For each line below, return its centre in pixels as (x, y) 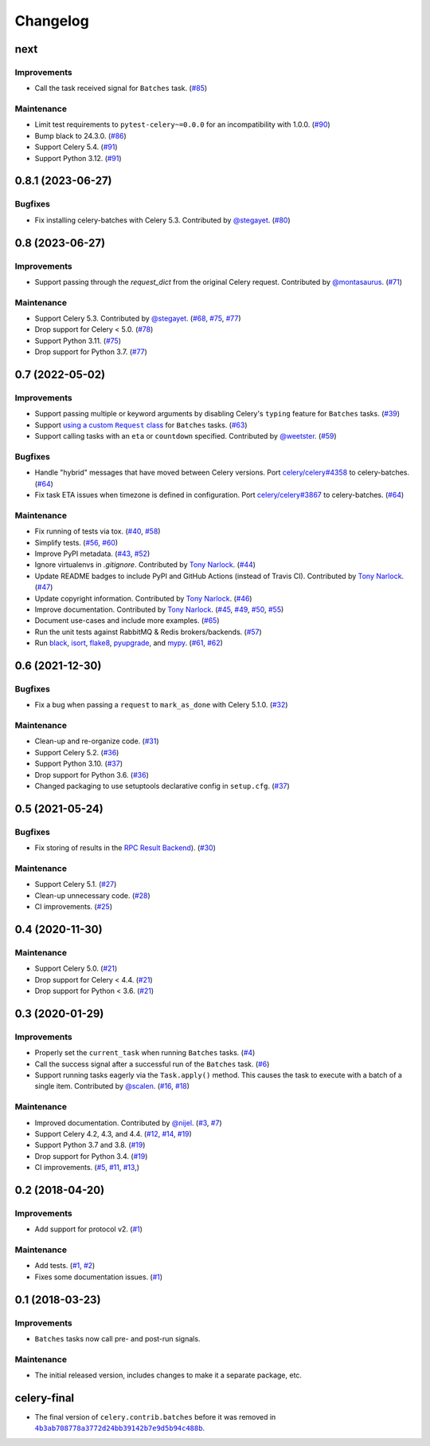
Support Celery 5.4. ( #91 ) (76, 147)
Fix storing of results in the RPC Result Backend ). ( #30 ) (125, 848)
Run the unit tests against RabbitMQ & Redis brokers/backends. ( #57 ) (148, 632)
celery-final (45, 1398)
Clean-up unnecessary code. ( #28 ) (92, 895)
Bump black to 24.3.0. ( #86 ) (80, 136)
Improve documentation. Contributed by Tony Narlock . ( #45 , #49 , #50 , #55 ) (159, 609)
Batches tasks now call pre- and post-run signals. (117, 1338)
